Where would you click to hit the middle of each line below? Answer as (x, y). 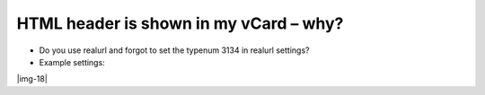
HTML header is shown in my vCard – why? (180, 23)
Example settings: (72, 62)
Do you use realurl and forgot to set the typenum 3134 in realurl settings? (174, 50)
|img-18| (32, 79)
